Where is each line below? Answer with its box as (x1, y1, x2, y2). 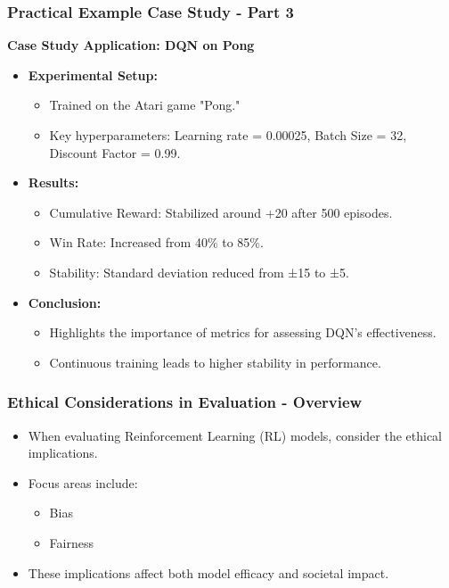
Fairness (49, 533, 94, 551)
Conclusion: (28, 293, 102, 311)
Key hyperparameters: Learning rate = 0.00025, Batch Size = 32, (49, 126, 407, 144)
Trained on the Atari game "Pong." (49, 95, 241, 114)
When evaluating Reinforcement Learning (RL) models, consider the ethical (28, 426, 443, 444)
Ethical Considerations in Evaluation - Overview (7, 391, 363, 413)
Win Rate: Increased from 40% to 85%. (49, 233, 264, 252)
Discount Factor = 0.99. (49, 143, 181, 161)
